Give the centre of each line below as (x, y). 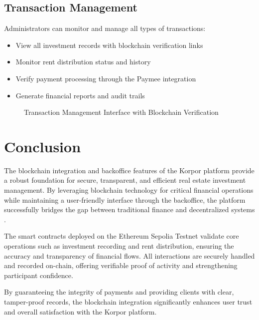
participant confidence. (39, 275)
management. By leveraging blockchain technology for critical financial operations (129, 190)
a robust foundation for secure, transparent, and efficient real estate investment (125, 180)
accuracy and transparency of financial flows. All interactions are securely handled (129, 255)
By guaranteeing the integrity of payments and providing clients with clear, (119, 292)
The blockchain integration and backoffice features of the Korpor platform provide (129, 170)
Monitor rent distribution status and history (83, 62)
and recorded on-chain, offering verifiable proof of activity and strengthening (121, 265)
